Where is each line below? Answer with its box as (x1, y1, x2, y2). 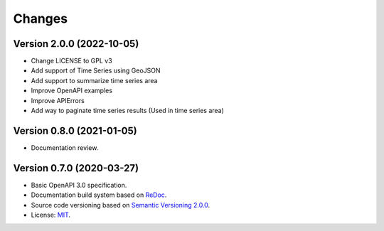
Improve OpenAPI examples (31, 86, 113, 95)
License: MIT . (31, 210, 71, 219)
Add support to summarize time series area (31, 76, 158, 85)
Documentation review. (31, 143, 99, 152)
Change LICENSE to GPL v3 (31, 57, 113, 65)
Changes (13, 11, 68, 26)
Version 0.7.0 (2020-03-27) (13, 162, 139, 174)
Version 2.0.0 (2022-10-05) (13, 38, 139, 50)
